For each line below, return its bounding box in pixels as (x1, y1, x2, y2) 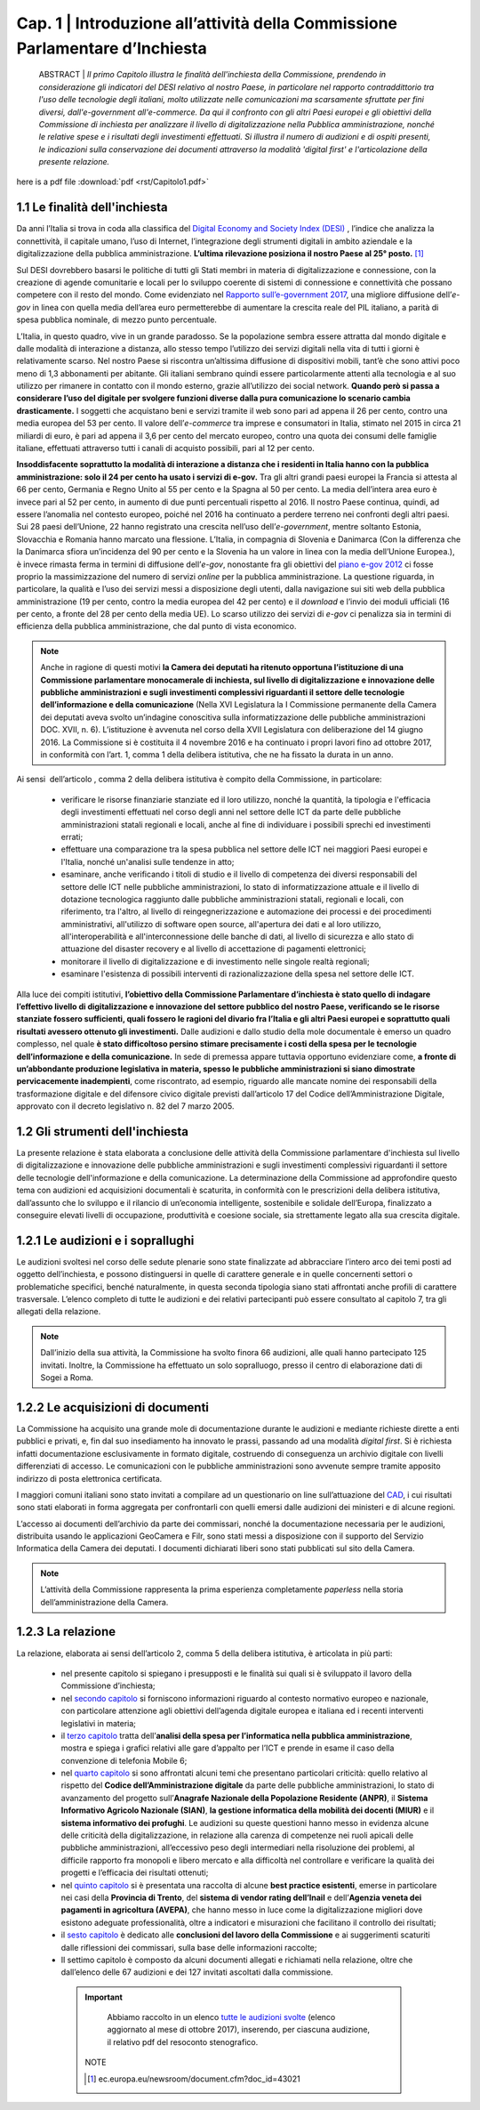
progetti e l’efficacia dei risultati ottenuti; (60, 1867, 209, 1878)
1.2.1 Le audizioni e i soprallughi (16, 1233, 195, 1248)
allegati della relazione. (16, 1306, 101, 1317)
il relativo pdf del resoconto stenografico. (107, 2036, 259, 2047)
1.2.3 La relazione (16, 1624, 116, 1639)
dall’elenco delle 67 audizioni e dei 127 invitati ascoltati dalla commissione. (60, 1967, 333, 1977)
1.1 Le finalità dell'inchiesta (16, 200, 168, 215)
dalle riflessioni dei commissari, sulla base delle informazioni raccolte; (60, 1942, 317, 1952)
